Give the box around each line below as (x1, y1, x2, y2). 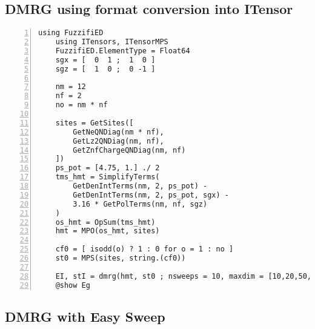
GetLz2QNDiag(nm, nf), (73, 136, 164, 145)
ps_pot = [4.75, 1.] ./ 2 (55, 164, 160, 173)
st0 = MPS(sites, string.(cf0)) (55, 254, 186, 263)
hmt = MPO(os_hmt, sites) (55, 227, 160, 236)
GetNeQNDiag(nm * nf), (73, 127, 164, 136)
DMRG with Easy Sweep (5, 307, 165, 325)
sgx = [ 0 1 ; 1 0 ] (55, 55, 156, 64)
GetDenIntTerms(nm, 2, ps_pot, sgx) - (73, 190, 229, 199)
